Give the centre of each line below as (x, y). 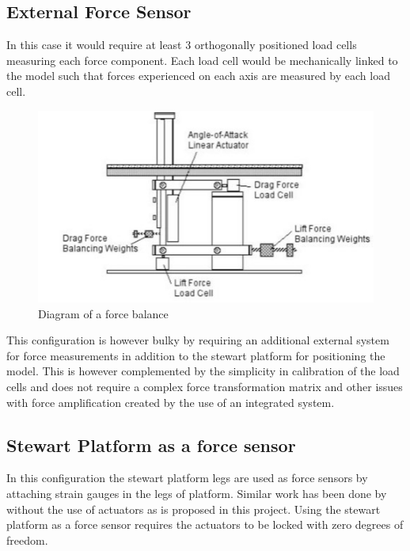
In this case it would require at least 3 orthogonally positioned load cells (182, 45)
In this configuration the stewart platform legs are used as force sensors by (187, 478)
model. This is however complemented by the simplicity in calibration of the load (203, 371)
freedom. (27, 540)
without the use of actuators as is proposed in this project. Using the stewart (194, 509)
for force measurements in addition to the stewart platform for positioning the (196, 355)
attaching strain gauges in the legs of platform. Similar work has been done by (197, 494)
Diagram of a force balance (103, 313)
